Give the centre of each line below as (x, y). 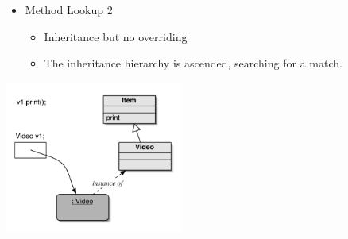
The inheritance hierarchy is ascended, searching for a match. (193, 63)
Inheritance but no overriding (116, 36)
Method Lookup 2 (69, 10)
